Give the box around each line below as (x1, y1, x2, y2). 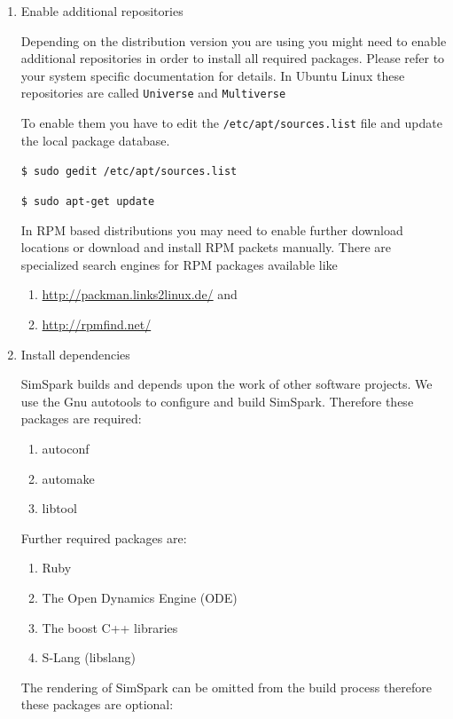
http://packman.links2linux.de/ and (42, 285, 238, 304)
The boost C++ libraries (42, 618, 178, 636)
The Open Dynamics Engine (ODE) (42, 588, 238, 606)
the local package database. (20, 130, 170, 149)
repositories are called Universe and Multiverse (20, 83, 286, 102)
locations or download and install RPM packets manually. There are (20, 238, 392, 257)
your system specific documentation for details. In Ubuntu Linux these (20, 66, 405, 84)
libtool (42, 499, 77, 518)
